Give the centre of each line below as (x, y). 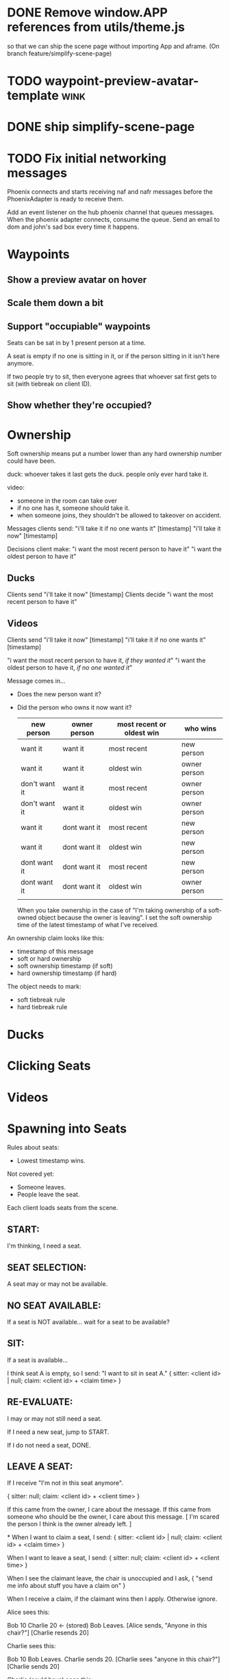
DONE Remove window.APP (87, 13)
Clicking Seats (49, 1066)
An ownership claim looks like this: (56, 938)
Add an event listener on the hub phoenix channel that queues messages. (111, 212)
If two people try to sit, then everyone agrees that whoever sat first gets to (112, 377)
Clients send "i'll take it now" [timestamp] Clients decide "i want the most (110, 594)
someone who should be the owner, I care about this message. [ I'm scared (113, 1517)
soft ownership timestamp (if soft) (65, 965)
